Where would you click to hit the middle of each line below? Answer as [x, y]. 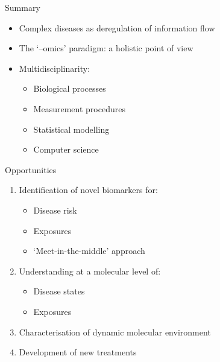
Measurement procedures [79, 108]
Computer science [66, 149]
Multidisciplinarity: [55, 68]
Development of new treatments [78, 352]
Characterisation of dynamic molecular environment [115, 332]
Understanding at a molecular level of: [90, 271]
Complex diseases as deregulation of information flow [117, 27]
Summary [23, 7]
